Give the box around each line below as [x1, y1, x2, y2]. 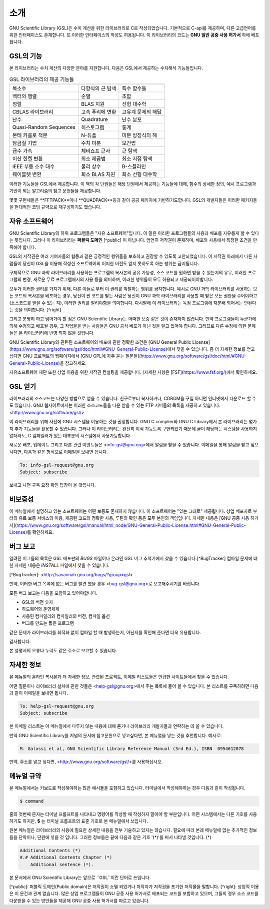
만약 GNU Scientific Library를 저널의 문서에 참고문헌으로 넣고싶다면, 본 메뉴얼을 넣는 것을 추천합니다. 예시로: [9, 732, 222, 738]
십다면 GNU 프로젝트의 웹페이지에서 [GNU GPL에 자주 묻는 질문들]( [9, 353, 141, 359]
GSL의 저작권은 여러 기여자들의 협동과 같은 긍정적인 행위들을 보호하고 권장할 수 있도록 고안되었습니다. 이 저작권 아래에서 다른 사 [9, 253, 257, 259]
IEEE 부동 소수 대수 [12, 163, 55, 170]
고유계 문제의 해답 [121, 108, 162, 115]
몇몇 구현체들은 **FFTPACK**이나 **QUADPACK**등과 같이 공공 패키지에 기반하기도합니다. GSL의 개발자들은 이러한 [9, 197, 240, 203]
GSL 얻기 [9, 382, 36, 391]
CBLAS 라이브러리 [12, 108, 53, 115]
